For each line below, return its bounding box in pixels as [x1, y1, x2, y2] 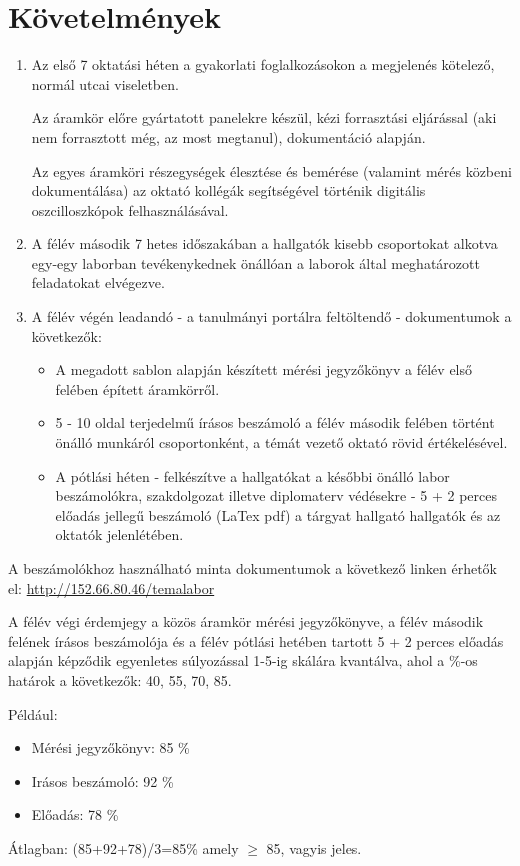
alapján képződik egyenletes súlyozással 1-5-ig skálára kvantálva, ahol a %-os [8, 650, 478, 671]
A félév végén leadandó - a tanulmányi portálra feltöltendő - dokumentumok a [31, 306, 512, 327]
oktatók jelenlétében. [55, 524, 184, 545]
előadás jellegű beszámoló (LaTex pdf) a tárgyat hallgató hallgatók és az [55, 504, 501, 525]
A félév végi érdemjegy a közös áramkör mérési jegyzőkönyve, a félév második [8, 611, 484, 632]
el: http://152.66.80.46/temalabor [8, 577, 215, 598]
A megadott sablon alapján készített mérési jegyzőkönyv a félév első [55, 359, 473, 380]
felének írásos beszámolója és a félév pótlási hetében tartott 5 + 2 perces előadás [8, 630, 504, 651]
